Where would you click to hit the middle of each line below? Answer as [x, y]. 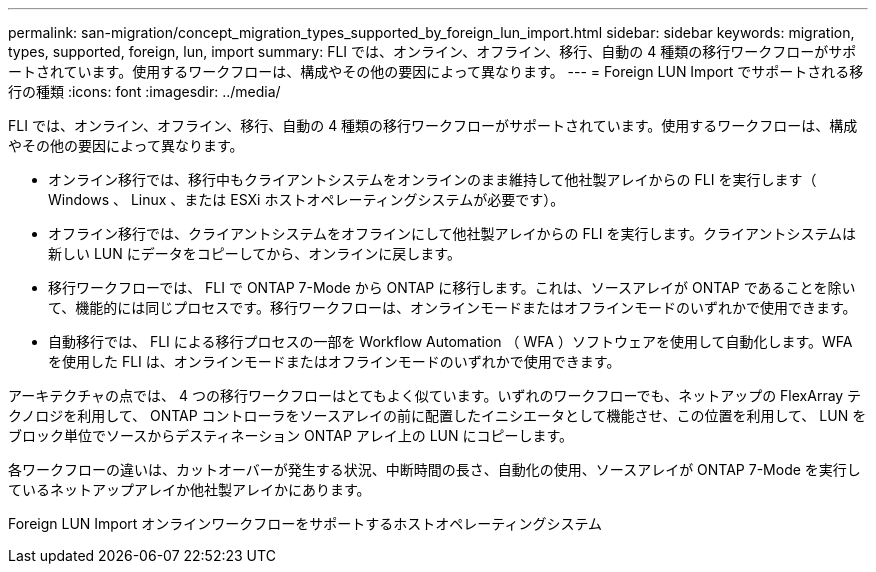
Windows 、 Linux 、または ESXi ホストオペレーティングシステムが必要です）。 [306, 199]
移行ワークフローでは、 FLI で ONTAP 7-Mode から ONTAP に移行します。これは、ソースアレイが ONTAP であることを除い [452, 287]
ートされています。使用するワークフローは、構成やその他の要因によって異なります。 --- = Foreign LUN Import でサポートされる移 [436, 71]
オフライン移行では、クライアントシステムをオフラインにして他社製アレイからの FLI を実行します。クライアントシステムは [452, 233]
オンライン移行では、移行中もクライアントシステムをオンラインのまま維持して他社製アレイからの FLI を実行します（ [432, 179]
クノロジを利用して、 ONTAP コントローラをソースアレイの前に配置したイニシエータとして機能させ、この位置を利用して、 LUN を [437, 415]
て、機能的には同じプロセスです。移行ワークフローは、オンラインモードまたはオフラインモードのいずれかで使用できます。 [452, 307]
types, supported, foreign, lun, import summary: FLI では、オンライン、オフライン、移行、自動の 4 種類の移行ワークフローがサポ [432, 51]
